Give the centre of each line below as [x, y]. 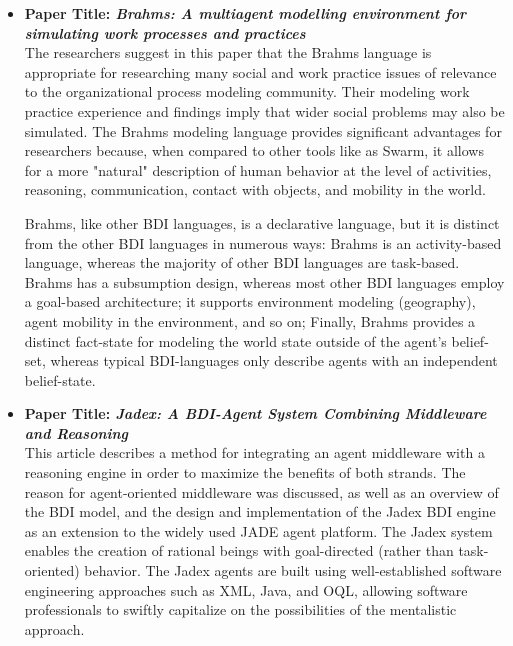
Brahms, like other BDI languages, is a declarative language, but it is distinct [262, 222]
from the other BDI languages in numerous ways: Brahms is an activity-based [263, 242]
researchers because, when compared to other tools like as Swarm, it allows [254, 150]
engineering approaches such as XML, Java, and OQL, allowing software [246, 589]
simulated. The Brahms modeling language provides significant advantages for [263, 130]
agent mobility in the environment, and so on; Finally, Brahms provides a [250, 320]
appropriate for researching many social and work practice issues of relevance [260, 71]
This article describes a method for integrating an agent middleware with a [254, 452]
